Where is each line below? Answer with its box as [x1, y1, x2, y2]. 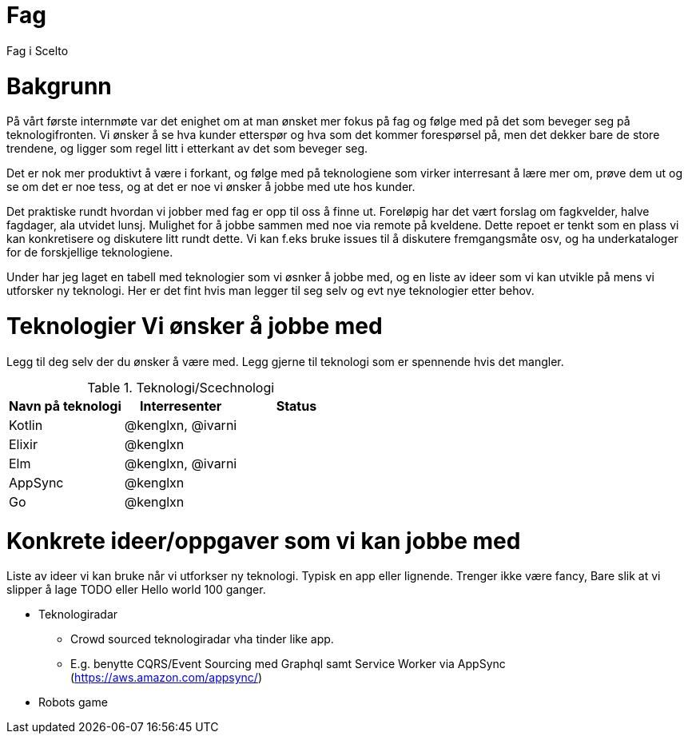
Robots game [38, 695, 108, 710]
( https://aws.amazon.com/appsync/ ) [70, 670, 262, 685]
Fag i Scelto [6, 43, 69, 58]
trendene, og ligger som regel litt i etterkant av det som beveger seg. [6, 141, 368, 156]
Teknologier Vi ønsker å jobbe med [6, 312, 383, 340]
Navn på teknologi [9, 397, 121, 414]
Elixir [9, 436, 38, 452]
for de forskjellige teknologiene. [6, 245, 173, 260]
